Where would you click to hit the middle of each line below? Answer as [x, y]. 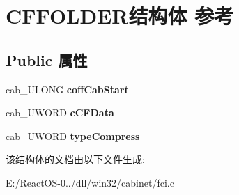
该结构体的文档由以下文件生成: [75, 159]
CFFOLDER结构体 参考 [120, 16]
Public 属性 [47, 60]
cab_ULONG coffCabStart [67, 89]
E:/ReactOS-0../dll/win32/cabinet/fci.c [90, 182]
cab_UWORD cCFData [60, 112]
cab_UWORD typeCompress [73, 135]
